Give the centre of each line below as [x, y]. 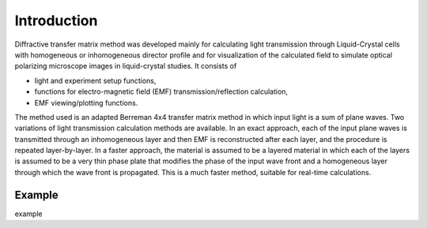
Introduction [56, 21]
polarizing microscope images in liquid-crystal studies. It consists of [126, 66]
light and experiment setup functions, [95, 80]
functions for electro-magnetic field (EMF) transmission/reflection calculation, [161, 92]
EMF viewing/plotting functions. [86, 103]
